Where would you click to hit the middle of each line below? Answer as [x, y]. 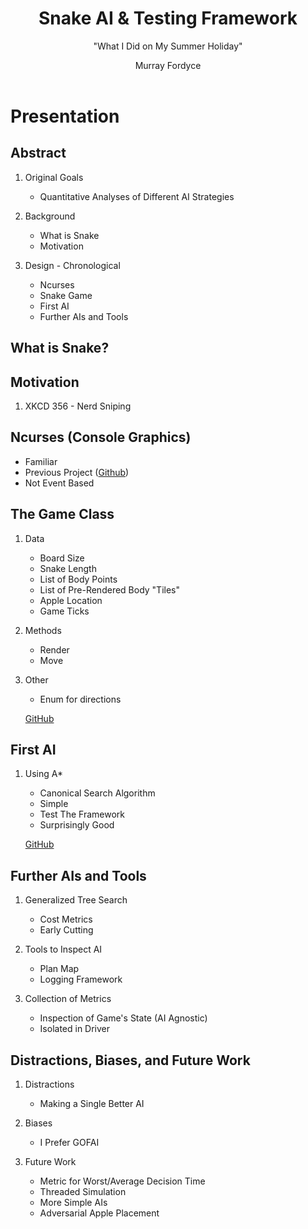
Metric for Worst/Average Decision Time [122, 1181]
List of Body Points [78, 579]
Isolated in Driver [75, 1029]
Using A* [44, 774]
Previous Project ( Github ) [77, 472]
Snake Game [66, 295]
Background [50, 216]
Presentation [65, 116]
